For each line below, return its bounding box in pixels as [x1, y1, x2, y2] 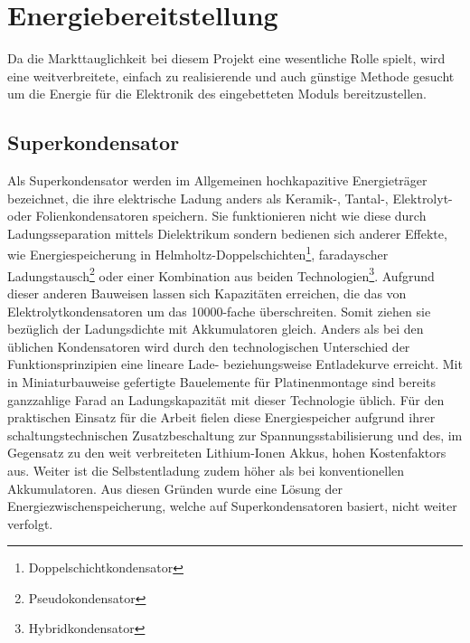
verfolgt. [7, 514, 53, 533]
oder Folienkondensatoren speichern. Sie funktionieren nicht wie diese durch [7, 206, 427, 225]
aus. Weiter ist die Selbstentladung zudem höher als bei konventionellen [7, 460, 405, 479]
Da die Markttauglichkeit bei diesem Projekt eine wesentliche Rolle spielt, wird [7, 49, 446, 68]
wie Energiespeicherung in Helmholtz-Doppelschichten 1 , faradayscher [7, 242, 389, 264]
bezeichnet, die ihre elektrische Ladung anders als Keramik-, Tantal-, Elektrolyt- [7, 188, 453, 207]
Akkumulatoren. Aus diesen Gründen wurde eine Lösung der [7, 478, 343, 497]
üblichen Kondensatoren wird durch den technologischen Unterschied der [7, 336, 410, 355]
